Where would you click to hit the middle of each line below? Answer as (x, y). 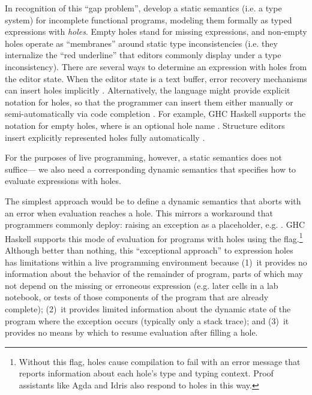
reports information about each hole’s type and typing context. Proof (146, 373)
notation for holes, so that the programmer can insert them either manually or (149, 102)
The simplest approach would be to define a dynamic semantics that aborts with (153, 200)
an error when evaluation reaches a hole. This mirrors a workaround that (139, 212)
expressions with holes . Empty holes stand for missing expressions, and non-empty (156, 31)
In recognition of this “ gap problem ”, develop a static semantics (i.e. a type (143, 8)
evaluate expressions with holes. (63, 181)
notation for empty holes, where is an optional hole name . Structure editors (145, 125)
